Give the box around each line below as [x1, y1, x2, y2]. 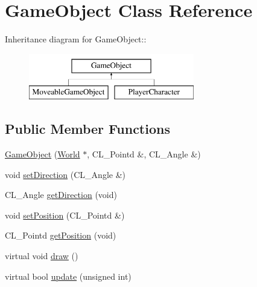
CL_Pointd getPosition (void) [5, 229, 116, 242]
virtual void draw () [5, 249, 78, 262]
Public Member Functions [5, 119, 170, 138]
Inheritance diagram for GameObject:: [5, 33, 147, 45]
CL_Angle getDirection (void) [5, 188, 117, 201]
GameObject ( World [5, 148, 80, 160]
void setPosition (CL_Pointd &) [5, 208, 125, 221]
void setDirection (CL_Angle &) [5, 168, 126, 180]
